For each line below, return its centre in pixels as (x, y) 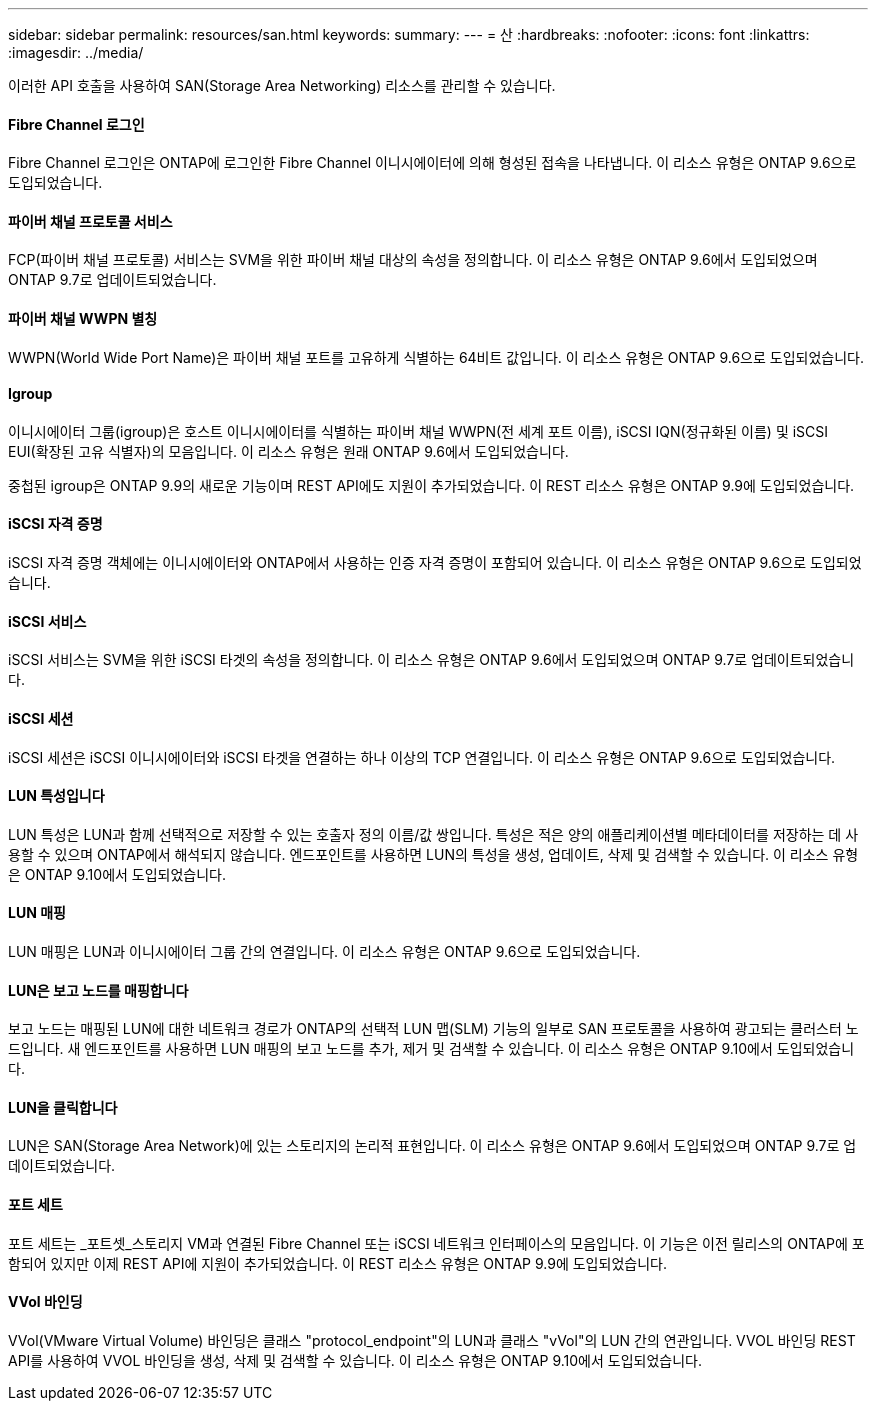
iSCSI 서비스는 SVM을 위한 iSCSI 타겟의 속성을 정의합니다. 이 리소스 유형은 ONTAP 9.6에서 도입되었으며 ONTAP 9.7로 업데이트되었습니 (431, 660)
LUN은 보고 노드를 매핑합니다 (98, 990)
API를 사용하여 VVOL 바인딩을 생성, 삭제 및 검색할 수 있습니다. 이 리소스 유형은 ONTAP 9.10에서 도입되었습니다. (355, 1360)
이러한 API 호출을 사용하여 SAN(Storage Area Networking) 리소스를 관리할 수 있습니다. (282, 85)
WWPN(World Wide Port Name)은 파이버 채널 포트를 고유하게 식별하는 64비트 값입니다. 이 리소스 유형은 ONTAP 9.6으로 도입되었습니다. (436, 357)
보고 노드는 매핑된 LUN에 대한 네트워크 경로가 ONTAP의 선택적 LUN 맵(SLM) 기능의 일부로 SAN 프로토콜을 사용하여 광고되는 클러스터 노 (433, 1029)
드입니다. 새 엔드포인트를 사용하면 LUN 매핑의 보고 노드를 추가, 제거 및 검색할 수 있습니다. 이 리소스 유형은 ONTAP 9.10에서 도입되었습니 (431, 1049)
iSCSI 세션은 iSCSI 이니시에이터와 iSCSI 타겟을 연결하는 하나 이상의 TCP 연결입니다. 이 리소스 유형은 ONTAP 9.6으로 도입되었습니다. (422, 757)
